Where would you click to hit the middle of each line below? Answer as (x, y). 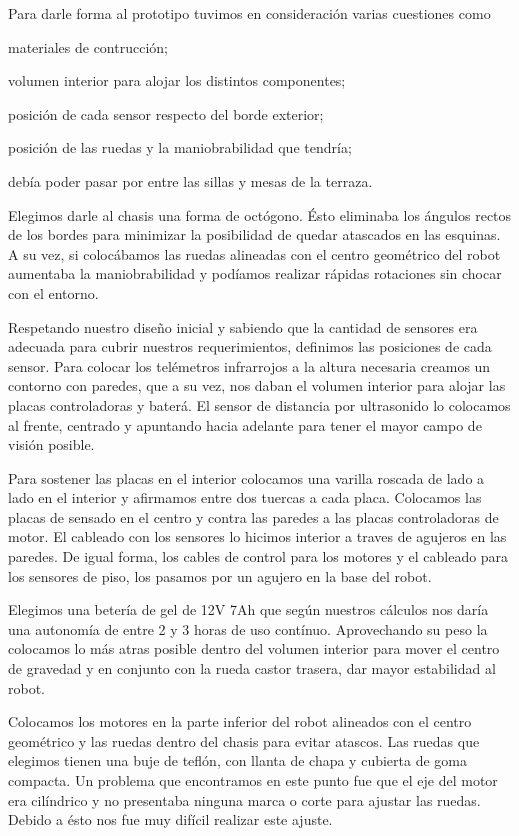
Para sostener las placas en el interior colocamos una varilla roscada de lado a (246, 477)
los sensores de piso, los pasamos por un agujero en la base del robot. (220, 575)
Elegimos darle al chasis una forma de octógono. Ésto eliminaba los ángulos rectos (260, 214)
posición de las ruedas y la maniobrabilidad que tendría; (180, 147)
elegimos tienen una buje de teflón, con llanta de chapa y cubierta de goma (237, 760)
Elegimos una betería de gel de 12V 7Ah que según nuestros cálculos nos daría (248, 609)
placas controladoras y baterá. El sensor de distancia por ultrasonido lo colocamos (259, 404)
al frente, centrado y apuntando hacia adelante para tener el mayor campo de (245, 424)
